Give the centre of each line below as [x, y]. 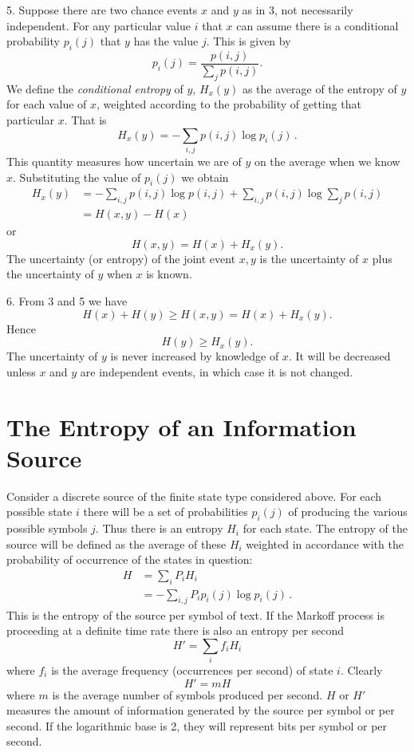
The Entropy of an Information [181, 426]
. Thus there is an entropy [159, 528]
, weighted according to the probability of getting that [229, 104]
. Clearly [361, 670]
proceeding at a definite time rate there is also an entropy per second [175, 630]
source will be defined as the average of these [116, 543]
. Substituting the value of [77, 177]
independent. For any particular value [99, 25]
